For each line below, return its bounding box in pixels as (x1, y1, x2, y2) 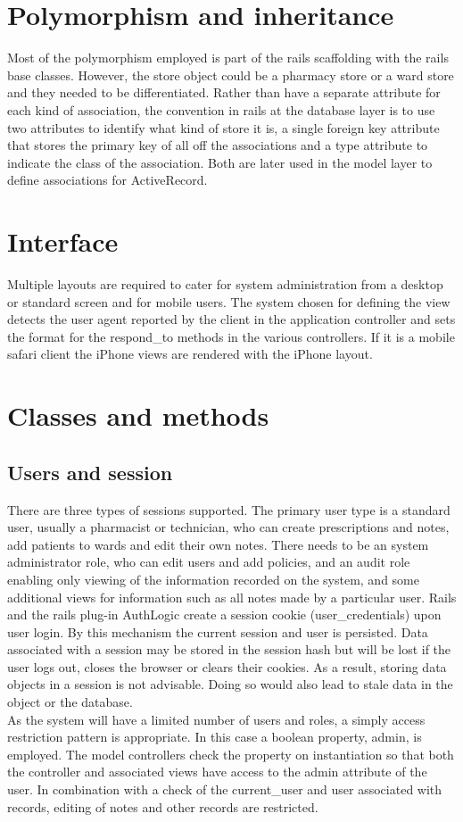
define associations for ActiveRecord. (7, 170, 208, 189)
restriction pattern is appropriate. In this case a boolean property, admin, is (7, 727, 422, 746)
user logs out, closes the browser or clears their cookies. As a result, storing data (7, 657, 447, 676)
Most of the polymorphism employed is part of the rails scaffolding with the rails (7, 48, 449, 67)
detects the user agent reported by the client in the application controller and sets (7, 310, 456, 328)
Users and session (7, 458, 173, 486)
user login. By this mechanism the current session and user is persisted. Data (7, 622, 428, 641)
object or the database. (7, 693, 133, 711)
